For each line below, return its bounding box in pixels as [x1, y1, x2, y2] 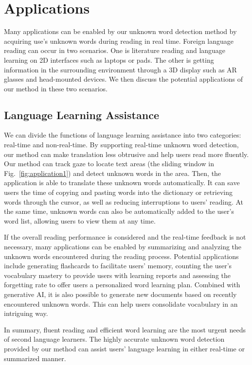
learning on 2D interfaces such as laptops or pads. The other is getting [4, 54, 214, 65]
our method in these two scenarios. [4, 83, 108, 93]
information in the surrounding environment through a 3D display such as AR [4, 64, 237, 74]
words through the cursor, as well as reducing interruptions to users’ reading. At [4, 196, 244, 207]
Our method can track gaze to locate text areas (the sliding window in [4, 158, 214, 169]
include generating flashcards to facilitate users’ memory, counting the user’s [4, 261, 232, 271]
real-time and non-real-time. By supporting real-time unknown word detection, [4, 139, 239, 150]
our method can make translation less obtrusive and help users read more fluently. [4, 149, 249, 159]
